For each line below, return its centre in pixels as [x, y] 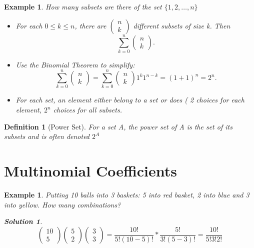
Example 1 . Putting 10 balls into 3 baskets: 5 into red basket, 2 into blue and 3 [127, 194]
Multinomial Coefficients [90, 170]
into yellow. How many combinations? [62, 204]
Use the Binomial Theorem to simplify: [75, 64]
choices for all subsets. [87, 110]
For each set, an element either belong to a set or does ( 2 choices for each [130, 100]
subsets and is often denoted [47, 136]
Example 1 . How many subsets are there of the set [83, 6]
